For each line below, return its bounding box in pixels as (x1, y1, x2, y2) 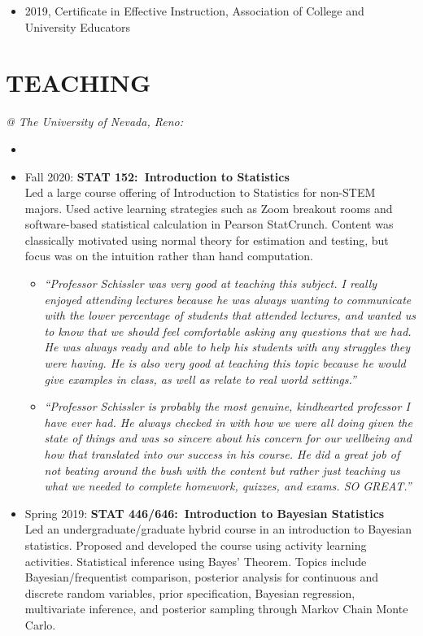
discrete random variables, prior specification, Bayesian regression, (24, 584, 355, 601)
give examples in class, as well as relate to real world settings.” (44, 370, 356, 387)
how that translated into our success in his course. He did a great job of (44, 446, 400, 462)
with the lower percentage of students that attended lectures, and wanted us (44, 307, 416, 324)
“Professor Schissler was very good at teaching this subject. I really (44, 275, 377, 292)
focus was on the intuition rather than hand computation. (24, 247, 313, 264)
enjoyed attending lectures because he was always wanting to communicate (44, 290, 412, 307)
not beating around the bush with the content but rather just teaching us (44, 461, 400, 478)
